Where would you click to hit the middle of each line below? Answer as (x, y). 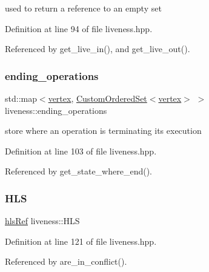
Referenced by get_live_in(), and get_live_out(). (98, 49)
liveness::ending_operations (56, 110)
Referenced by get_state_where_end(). (78, 171)
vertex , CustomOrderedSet (98, 98)
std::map (21, 98)
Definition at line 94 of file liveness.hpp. (79, 28)
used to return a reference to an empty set (83, 8)
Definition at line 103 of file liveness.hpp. (81, 151)
